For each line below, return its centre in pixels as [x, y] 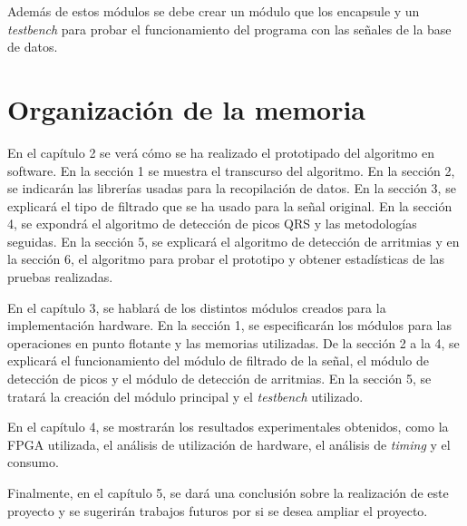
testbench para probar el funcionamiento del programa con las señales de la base [229, 29]
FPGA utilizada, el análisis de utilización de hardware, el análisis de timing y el [229, 444]
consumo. [33, 462]
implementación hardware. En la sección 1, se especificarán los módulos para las [229, 325]
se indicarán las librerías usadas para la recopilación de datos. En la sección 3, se [232, 188]
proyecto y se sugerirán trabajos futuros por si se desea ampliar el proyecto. [218, 510]
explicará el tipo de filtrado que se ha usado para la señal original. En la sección [230, 205]
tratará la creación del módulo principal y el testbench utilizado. [185, 396]
